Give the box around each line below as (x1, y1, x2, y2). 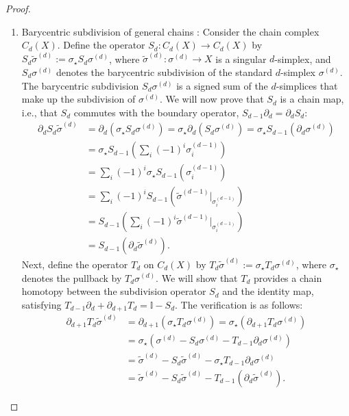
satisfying (21, 297, 62, 311)
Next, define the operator (21, 257, 128, 271)
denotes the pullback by (21, 270, 122, 285)
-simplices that (276, 78, 338, 92)
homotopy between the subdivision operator (21, 284, 206, 298)
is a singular (215, 51, 267, 66)
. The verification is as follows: (175, 297, 303, 311)
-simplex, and (274, 51, 331, 66)
